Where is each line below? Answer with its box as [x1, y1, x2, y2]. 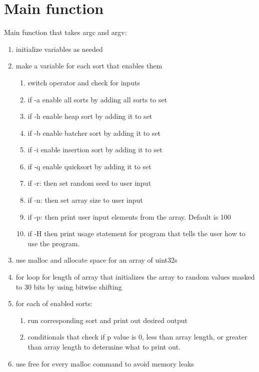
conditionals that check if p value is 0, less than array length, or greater [27, 332, 247, 342]
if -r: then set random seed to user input [27, 178, 151, 188]
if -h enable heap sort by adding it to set [27, 111, 152, 121]
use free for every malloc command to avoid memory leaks [15, 358, 194, 369]
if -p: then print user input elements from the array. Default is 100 [27, 211, 231, 222]
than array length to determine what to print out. [27, 342, 181, 352]
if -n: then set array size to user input [27, 195, 143, 205]
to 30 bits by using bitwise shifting [15, 281, 122, 292]
